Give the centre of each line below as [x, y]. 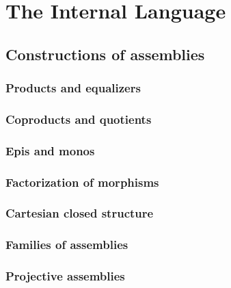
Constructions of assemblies [105, 54]
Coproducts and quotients [79, 119]
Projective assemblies [65, 276]
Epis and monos [50, 150]
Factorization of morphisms [82, 182]
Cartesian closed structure [80, 213]
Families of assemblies [67, 245]
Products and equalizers [73, 88]
